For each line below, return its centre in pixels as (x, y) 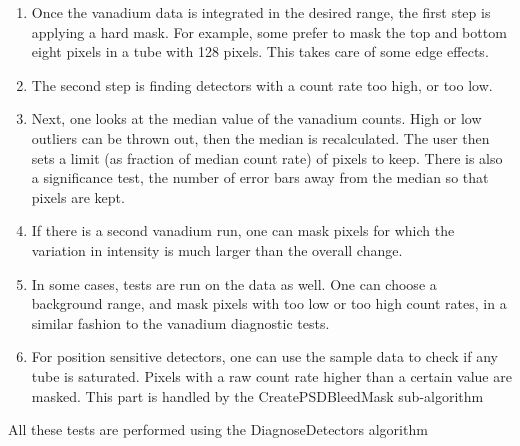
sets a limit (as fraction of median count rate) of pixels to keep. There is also (267, 157)
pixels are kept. (78, 196)
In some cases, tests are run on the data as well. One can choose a (234, 283)
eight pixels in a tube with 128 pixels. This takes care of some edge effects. (260, 51)
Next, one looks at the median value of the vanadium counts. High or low (256, 118)
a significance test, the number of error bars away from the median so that (260, 177)
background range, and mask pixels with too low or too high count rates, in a (269, 303)
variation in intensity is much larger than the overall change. (217, 249)
